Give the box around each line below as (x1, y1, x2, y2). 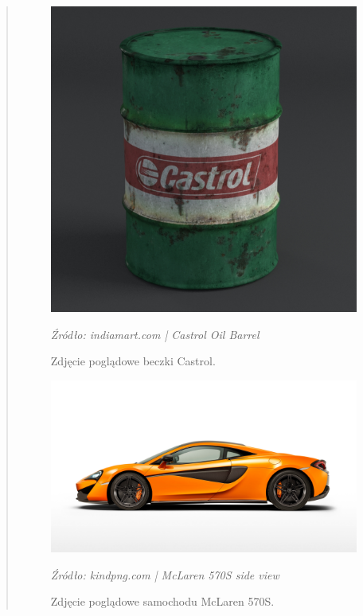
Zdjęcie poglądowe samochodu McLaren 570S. (50, 593, 275, 610)
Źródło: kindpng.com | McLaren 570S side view (50, 566, 279, 583)
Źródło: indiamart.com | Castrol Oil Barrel (50, 326, 260, 342)
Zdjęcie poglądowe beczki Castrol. (50, 353, 216, 369)
